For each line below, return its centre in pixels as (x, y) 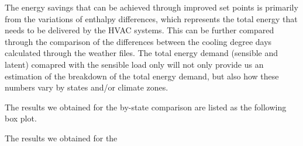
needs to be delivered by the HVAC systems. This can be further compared (140, 30)
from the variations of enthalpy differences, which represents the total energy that (151, 18)
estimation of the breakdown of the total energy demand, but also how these (142, 76)
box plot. (21, 118)
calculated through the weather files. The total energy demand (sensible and (142, 53)
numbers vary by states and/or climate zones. (87, 87)
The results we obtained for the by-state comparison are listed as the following (146, 107)
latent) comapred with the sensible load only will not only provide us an (134, 64)
